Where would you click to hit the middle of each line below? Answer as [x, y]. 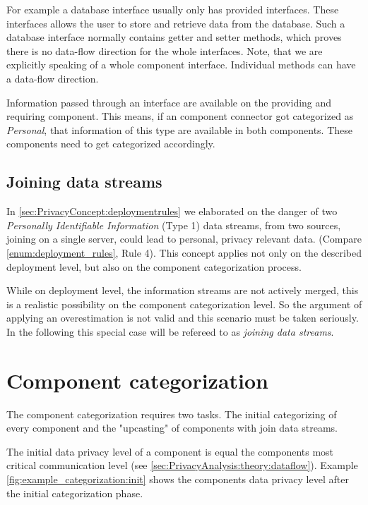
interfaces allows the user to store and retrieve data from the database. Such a [176, 23]
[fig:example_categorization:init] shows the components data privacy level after [178, 479]
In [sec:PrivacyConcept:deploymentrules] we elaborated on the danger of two [172, 211]
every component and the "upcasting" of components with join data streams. [172, 428]
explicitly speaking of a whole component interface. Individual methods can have [181, 65]
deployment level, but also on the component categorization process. [154, 266]
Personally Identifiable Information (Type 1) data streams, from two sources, [174, 225]
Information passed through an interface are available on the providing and [169, 102]
